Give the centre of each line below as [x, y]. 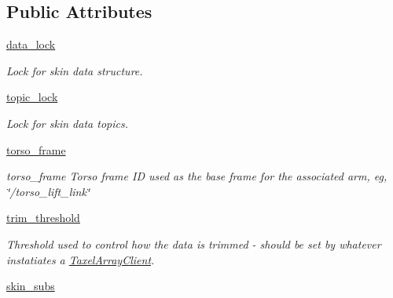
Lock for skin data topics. [67, 123]
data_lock [31, 44]
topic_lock [32, 97]
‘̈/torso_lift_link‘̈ [48, 191]
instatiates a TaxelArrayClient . [81, 259]
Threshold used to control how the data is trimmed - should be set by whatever [194, 243]
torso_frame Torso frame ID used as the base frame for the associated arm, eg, [197, 176]
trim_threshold [43, 218]
